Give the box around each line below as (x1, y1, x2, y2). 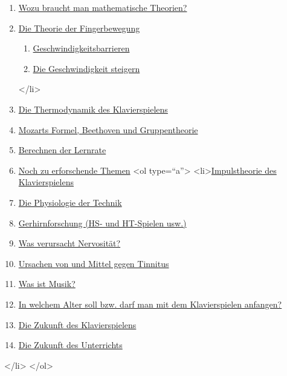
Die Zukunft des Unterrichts (18, 338, 123, 351)
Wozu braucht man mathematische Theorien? (18, 1, 187, 13)
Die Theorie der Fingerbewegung (18, 21, 140, 34)
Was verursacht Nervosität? (18, 237, 121, 249)
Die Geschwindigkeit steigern (33, 62, 140, 74)
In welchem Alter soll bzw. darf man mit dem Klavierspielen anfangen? (18, 297, 282, 310)
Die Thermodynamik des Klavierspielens (18, 102, 168, 115)
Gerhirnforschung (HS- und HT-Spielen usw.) (18, 216, 187, 229)
